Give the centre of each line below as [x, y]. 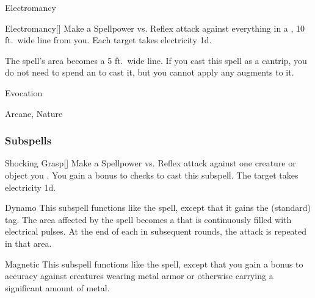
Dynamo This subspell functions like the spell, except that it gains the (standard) [158, 208]
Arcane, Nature [34, 113]
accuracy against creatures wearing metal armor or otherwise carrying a [139, 276]
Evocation [24, 92]
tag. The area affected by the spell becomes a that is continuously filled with [148, 219]
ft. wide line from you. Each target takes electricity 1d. [108, 40]
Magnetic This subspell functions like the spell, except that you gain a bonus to [154, 264]
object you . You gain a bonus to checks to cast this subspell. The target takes [152, 175]
